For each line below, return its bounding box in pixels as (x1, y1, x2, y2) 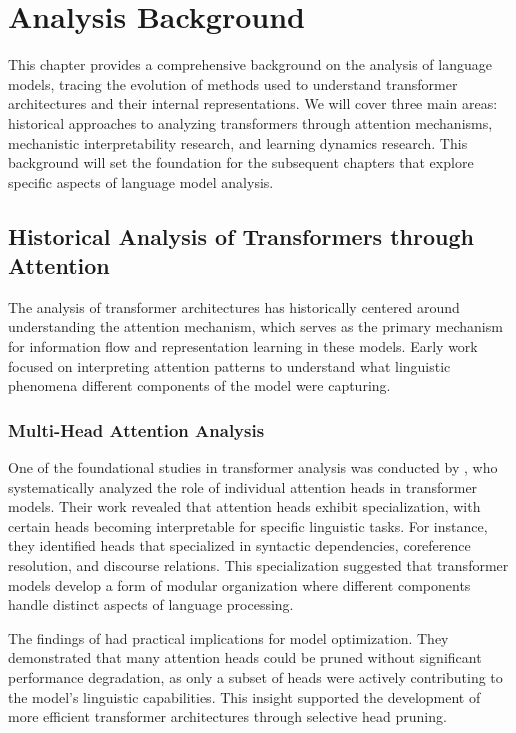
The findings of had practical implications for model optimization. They (8, 627, 449, 648)
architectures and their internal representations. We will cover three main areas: (8, 93, 498, 114)
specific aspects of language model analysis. (8, 171, 274, 192)
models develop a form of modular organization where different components (8, 574, 471, 595)
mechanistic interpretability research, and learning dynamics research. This (8, 132, 468, 153)
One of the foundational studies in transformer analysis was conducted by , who (8, 457, 498, 478)
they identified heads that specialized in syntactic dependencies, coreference (8, 535, 471, 556)
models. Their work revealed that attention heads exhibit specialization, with (8, 496, 481, 517)
